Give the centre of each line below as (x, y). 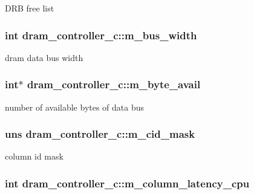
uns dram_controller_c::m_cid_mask (100, 134)
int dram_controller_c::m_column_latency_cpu (127, 183)
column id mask (34, 156)
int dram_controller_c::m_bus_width (101, 35)
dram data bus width (44, 57)
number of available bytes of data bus (75, 107)
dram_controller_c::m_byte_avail (114, 84)
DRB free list (30, 8)
